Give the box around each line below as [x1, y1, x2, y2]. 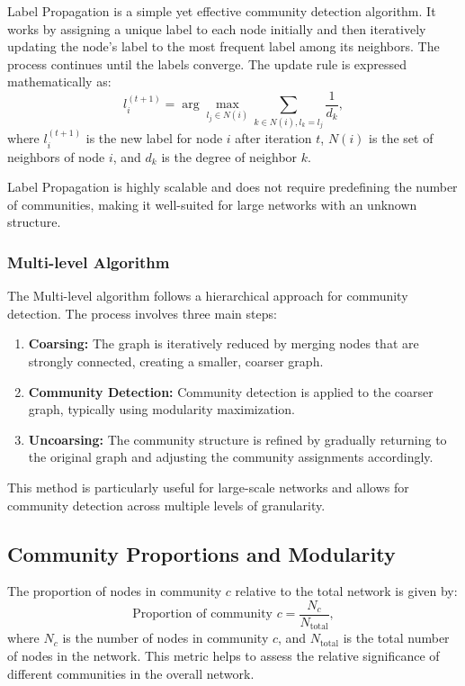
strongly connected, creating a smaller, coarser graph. [28, 351, 324, 370]
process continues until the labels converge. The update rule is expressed [7, 54, 407, 73]
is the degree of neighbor [161, 147, 298, 166]
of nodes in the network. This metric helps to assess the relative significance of [7, 646, 440, 665]
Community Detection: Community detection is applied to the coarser [28, 382, 434, 401]
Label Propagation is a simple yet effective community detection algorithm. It [7, 2, 436, 20]
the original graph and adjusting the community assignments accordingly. [28, 447, 434, 466]
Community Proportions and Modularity [7, 539, 396, 567]
